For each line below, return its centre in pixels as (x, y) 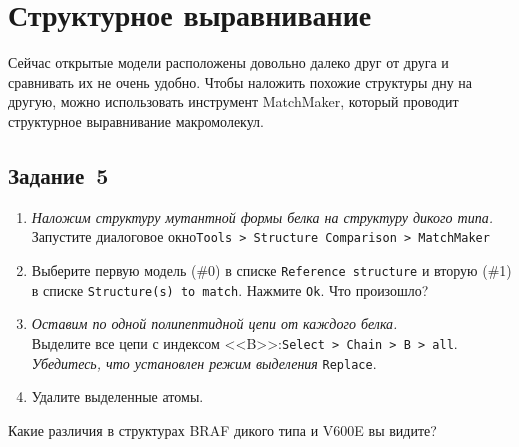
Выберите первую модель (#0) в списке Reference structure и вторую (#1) (271, 269)
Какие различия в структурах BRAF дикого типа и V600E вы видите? (222, 429)
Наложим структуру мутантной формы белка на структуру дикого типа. (262, 216)
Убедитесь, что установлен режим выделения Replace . (204, 362)
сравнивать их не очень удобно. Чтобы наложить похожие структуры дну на (240, 81)
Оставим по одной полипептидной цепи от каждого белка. (214, 323)
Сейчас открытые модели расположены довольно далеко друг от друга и (228, 62)
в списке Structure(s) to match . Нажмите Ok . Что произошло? (230, 289)
